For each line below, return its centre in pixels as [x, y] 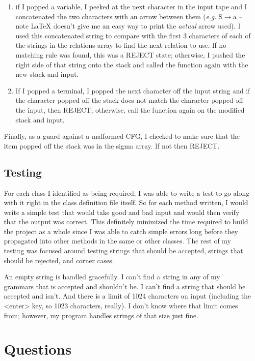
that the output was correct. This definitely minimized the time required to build [126, 222]
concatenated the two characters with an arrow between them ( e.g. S [119, 16]
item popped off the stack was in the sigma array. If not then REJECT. [112, 145]
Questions [38, 349]
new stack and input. [47, 74]
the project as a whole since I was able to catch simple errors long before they [121, 231]
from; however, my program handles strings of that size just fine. [101, 315]
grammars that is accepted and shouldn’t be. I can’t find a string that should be [125, 286]
